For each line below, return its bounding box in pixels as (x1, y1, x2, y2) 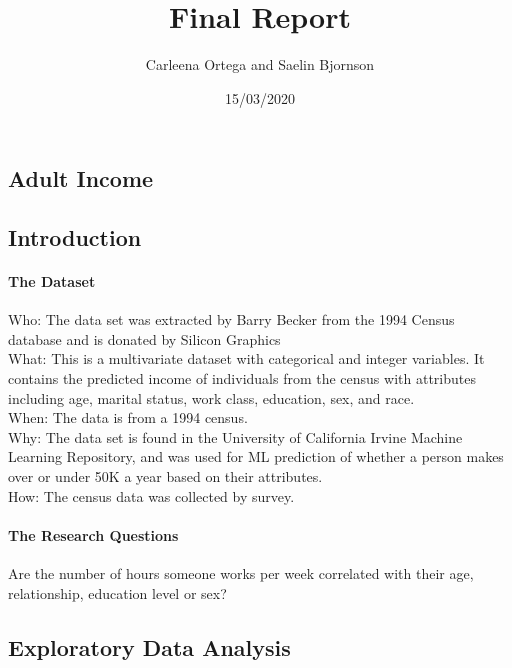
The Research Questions (8, 524, 179, 545)
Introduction (8, 222, 142, 253)
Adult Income (8, 163, 154, 194)
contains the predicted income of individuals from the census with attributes (8, 368, 476, 389)
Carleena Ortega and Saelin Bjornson (145, 54, 375, 75)
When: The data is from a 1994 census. (8, 407, 248, 428)
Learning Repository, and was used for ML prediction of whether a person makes (8, 446, 504, 467)
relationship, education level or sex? (8, 582, 227, 603)
